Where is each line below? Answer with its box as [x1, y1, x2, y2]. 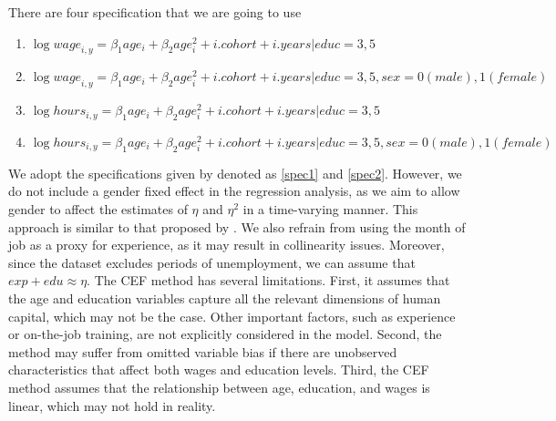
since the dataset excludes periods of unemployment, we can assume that [8, 252, 416, 272]
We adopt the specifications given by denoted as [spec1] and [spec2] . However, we [8, 163, 462, 182]
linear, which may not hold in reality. [8, 395, 216, 415]
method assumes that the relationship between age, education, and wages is [8, 377, 430, 396]
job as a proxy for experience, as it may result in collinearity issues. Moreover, [8, 235, 445, 254]
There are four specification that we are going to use [8, 3, 302, 21]
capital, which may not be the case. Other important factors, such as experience [8, 306, 456, 325]
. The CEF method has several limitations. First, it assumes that [87, 271, 450, 290]
